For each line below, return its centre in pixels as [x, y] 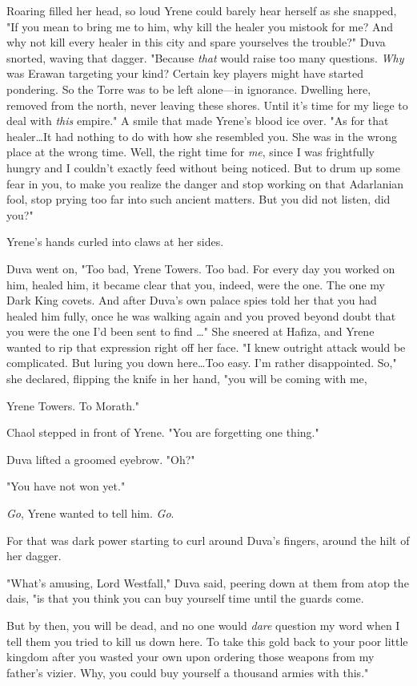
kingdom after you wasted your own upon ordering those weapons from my [190, 657]
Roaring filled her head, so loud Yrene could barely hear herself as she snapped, [202, 10]
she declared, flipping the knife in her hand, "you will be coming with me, [187, 379]
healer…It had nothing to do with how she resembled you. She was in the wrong [202, 136]
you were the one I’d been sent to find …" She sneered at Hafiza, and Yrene [190, 331]
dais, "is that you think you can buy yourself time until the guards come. [185, 598]
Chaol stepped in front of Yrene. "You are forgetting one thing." [163, 432]
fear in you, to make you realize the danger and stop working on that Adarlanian [205, 183]
